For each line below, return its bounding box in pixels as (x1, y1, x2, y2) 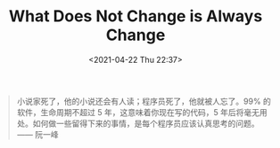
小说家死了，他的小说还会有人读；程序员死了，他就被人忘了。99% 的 (16, 96, 271, 106)
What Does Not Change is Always (8, 6, 263, 27)
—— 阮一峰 (16, 129, 59, 139)
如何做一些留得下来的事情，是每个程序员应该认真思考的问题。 (32, 118, 259, 129)
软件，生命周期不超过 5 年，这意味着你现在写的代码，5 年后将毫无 (16, 106, 260, 117)
